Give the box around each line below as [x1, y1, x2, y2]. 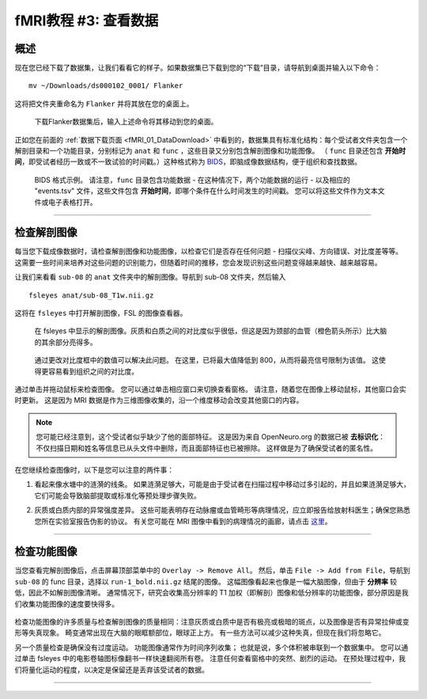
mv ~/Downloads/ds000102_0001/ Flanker [28, 82, 183, 90]
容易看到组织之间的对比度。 [47, 367, 138, 376]
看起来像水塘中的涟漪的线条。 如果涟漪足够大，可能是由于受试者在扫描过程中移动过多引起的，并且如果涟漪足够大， [34, 480, 410, 489]
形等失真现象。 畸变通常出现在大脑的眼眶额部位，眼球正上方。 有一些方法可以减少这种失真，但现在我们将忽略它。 [14, 628, 386, 637]
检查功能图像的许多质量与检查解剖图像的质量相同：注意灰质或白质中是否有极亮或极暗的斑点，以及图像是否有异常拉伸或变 [14, 617, 410, 626]
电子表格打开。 [47, 197, 97, 207]
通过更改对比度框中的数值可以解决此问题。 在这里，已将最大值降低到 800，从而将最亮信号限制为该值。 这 [34, 355, 380, 365]
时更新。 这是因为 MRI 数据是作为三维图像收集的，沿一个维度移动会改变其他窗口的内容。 [14, 396, 304, 405]
